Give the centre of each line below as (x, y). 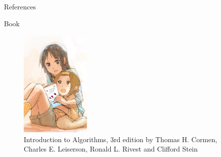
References (20, 6)
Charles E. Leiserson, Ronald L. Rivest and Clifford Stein (111, 149)
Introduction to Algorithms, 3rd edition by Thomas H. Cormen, (121, 139)
